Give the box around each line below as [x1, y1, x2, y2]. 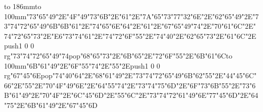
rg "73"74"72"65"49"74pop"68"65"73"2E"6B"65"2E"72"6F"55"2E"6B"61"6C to [4, 50, 233, 61]
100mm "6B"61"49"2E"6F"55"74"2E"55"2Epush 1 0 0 [4, 60, 160, 71]
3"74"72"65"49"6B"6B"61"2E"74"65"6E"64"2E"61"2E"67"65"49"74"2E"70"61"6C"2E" [4, 21, 256, 31]
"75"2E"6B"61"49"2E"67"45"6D [4, 99, 98, 110]
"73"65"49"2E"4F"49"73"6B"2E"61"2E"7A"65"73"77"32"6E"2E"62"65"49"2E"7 [26, 11, 259, 21]
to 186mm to [4, 1, 41, 11]
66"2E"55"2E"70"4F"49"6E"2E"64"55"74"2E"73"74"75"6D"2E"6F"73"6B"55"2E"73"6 [4, 80, 256, 90]
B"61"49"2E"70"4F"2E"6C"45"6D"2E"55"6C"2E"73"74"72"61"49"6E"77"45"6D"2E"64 [4, 90, 258, 100]
